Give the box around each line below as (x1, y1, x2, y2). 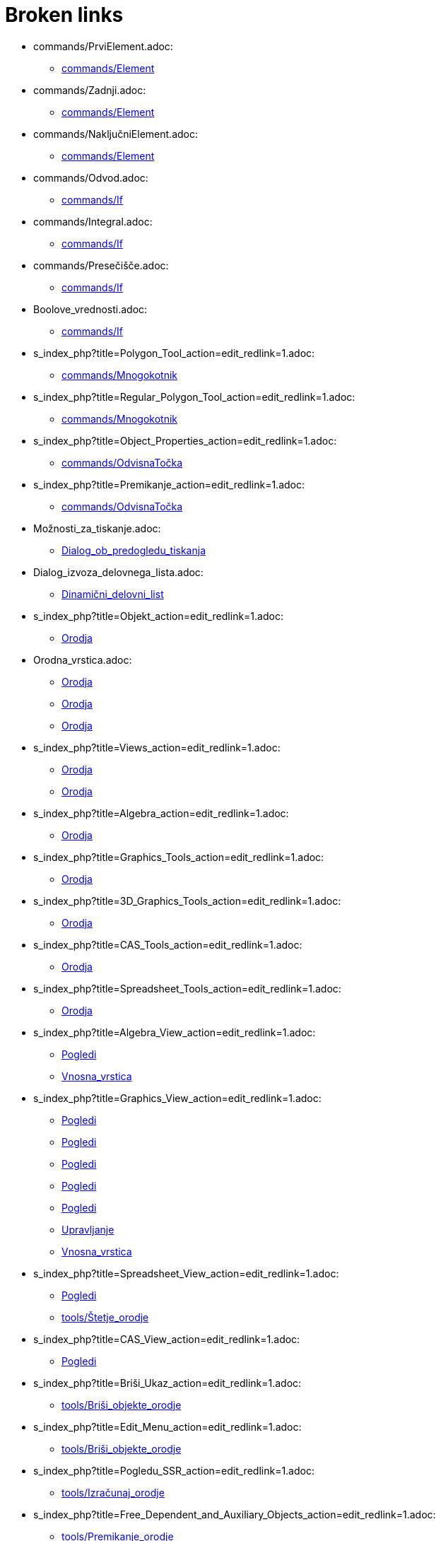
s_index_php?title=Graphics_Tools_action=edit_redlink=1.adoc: (33, 850, 324, 863)
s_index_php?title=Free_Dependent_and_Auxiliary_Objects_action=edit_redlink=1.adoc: (33, 1508, 436, 1521)
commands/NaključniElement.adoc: (33, 127, 199, 140)
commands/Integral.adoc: (33, 215, 153, 228)
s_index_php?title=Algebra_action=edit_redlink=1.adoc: (33, 807, 289, 819)
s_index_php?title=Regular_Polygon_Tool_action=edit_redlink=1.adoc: (33, 390, 355, 403)
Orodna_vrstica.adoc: (33, 653, 132, 666)
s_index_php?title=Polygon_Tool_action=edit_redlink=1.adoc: (33, 346, 315, 359)
